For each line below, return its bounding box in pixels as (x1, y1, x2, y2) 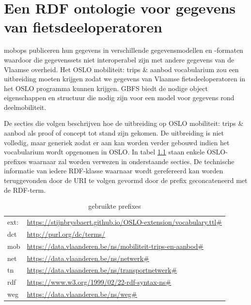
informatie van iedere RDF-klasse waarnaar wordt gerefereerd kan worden (4, 166, 223, 176)
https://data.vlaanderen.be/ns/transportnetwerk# (27, 265, 177, 275)
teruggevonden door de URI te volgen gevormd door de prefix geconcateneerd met (4, 175, 248, 185)
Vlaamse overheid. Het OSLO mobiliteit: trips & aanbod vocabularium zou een (4, 64, 239, 74)
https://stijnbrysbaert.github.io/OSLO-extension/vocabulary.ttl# (27, 217, 222, 227)
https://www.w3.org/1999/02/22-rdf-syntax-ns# (27, 277, 172, 287)
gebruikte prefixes (88, 201, 141, 211)
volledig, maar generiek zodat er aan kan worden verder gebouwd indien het (4, 137, 230, 147)
